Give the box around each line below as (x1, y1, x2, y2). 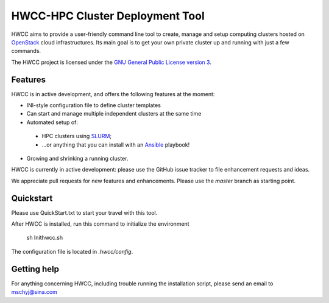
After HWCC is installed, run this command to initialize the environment (11, 220, 189, 228)
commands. (11, 47, 41, 55)
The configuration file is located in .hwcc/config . (11, 248, 133, 255)
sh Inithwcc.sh (26, 234, 63, 242)
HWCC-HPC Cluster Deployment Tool (11, 9, 205, 23)
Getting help (11, 263, 59, 274)
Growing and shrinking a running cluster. (26, 155, 129, 162)
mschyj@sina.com (11, 288, 58, 296)
